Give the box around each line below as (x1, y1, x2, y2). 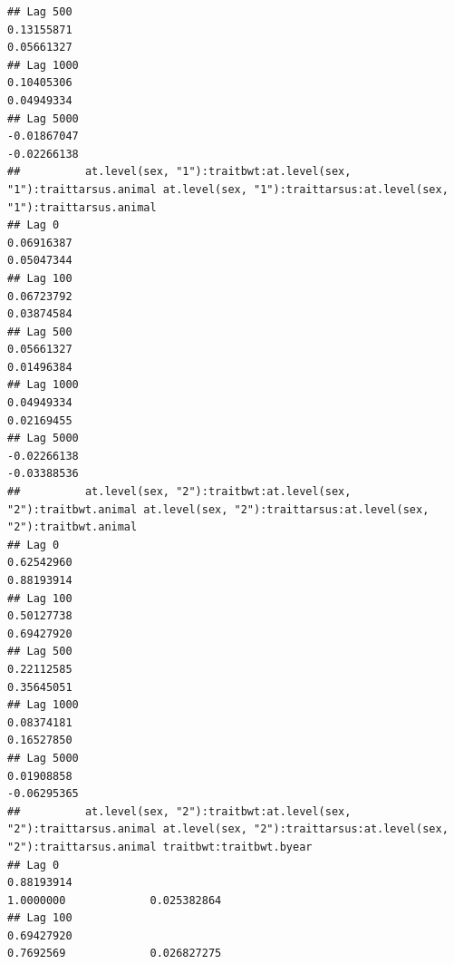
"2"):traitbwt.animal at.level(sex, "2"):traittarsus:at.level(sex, (7, 502, 430, 516)
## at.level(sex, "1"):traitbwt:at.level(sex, (7, 165, 352, 179)
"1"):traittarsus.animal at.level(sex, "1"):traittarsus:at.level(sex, (7, 182, 449, 196)
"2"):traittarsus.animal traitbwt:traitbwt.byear (7, 840, 313, 853)
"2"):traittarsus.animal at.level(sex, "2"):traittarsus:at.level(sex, (7, 823, 449, 836)
